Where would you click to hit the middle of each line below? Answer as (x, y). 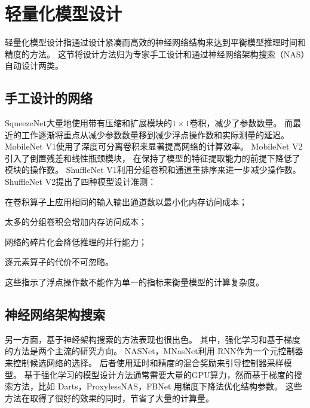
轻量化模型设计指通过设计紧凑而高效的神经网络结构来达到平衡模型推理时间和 (155, 42)
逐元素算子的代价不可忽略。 (59, 262)
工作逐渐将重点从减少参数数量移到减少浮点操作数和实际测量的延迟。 (155, 134)
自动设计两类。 (34, 66)
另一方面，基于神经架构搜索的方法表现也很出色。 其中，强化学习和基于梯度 (153, 339)
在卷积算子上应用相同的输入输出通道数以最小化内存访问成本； (126, 201)
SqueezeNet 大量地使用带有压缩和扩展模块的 (88, 123)
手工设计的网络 (49, 98)
